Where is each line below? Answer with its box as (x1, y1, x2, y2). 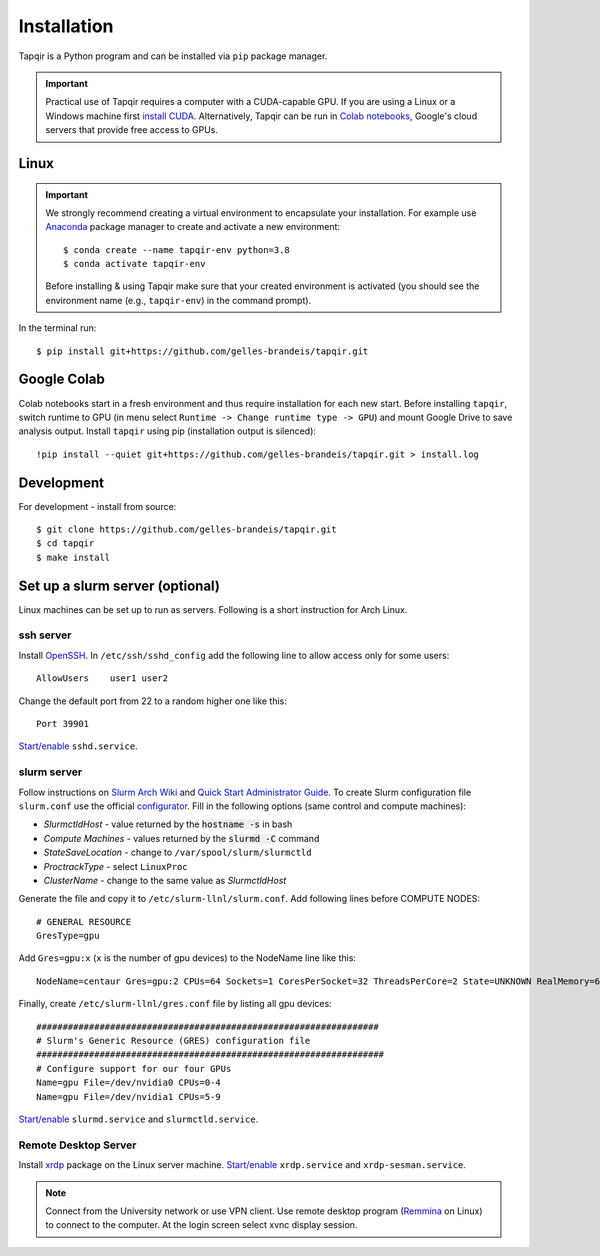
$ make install (36, 551, 111, 563)
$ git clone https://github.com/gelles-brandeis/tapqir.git (36, 524, 337, 535)
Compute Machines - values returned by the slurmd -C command (43, 832, 320, 844)
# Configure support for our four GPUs (36, 1063, 232, 1074)
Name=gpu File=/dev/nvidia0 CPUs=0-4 (36, 1077, 222, 1089)
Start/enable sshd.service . (18, 740, 139, 752)
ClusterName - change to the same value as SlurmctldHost (43, 874, 287, 886)
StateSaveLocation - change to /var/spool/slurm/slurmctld (43, 846, 312, 859)
